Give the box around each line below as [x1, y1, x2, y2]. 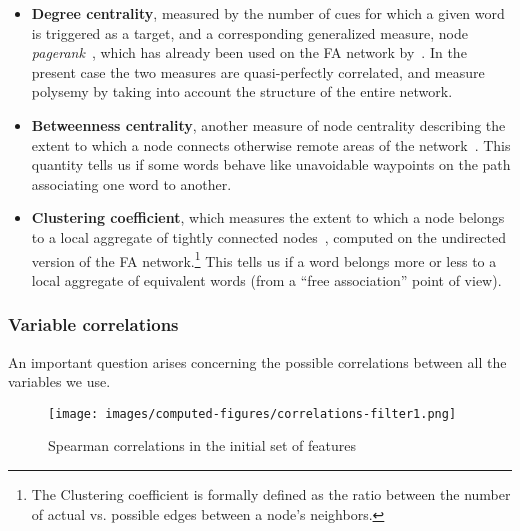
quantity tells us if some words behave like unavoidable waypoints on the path [31, 154, 511, 175]
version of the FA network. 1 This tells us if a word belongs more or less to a [31, 247, 497, 271]
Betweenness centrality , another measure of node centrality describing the [31, 114, 506, 135]
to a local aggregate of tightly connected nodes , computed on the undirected [31, 226, 507, 247]
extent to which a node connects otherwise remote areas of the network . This [31, 134, 511, 155]
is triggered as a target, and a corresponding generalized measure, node [31, 22, 468, 43]
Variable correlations [8, 312, 179, 337]
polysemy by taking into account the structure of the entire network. [31, 81, 453, 102]
